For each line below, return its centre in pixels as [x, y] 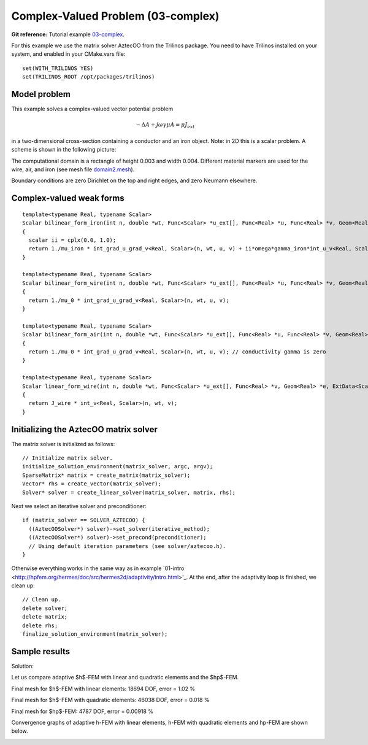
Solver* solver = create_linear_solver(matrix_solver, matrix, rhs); [129, 492]
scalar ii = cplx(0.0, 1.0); [72, 240]
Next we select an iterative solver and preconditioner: [79, 506]
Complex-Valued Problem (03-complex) [115, 16]
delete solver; [45, 608]
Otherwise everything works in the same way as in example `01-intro [98, 568]
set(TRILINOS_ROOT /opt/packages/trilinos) [89, 77]
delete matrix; [45, 617]
